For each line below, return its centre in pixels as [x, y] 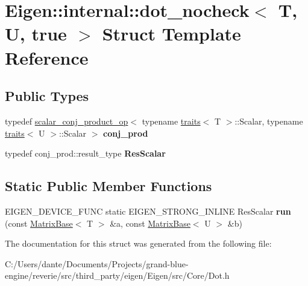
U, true [36, 34]
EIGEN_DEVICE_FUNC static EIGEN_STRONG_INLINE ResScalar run [148, 211]
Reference [47, 57]
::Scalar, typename [269, 121]
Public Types [47, 96]
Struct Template [171, 34]
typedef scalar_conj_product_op [67, 121]
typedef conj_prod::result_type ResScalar [85, 153]
